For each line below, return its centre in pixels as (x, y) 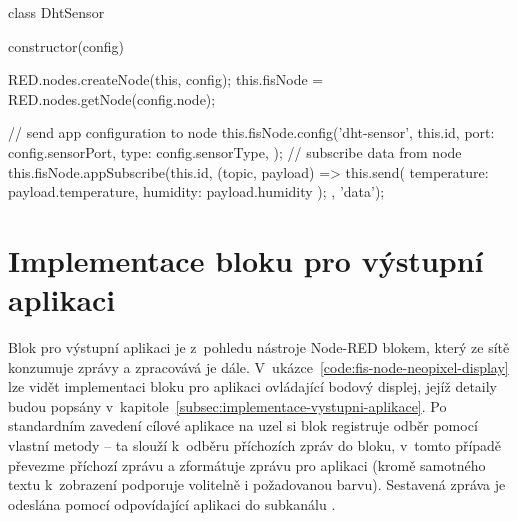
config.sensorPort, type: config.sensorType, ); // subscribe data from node (235, 151)
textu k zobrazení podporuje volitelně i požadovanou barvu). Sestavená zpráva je (257, 484)
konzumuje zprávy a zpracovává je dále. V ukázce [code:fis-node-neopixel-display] (258, 366)
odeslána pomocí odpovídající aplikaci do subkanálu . (172, 503)
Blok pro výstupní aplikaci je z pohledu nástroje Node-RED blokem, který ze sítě (259, 347)
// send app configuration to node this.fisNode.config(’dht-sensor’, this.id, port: (251, 132)
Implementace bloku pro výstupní (246, 259)
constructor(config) (66, 45)
